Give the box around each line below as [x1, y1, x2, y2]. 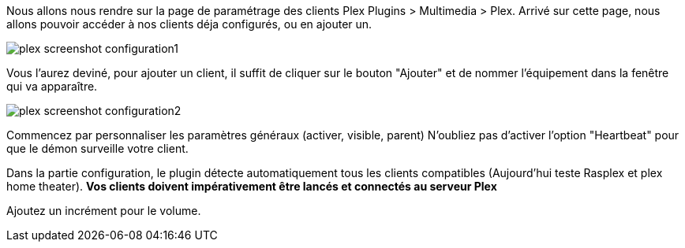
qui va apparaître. [6, 80, 98, 93]
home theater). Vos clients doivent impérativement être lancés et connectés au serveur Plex [6, 180, 497, 193]
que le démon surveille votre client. [6, 142, 189, 155]
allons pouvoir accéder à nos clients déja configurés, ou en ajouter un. [6, 17, 372, 31]
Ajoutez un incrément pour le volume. [6, 204, 201, 217]
